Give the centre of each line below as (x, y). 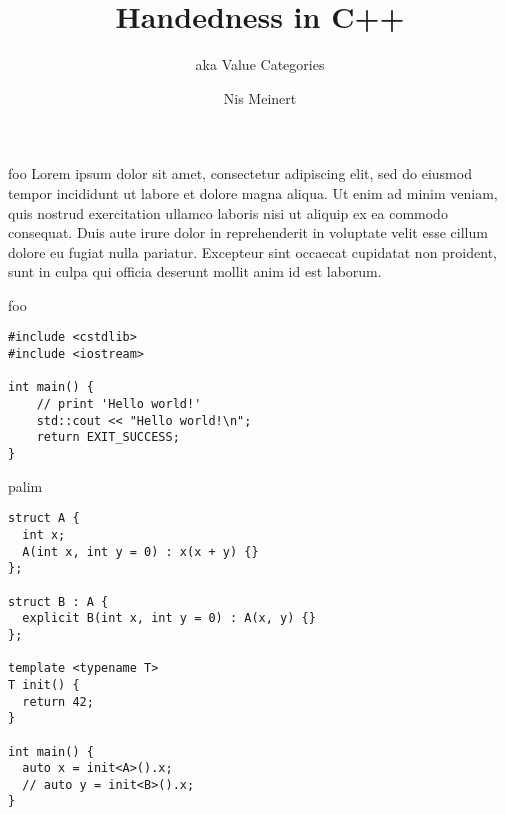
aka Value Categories (260, 64)
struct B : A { (58, 601)
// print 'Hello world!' (119, 404)
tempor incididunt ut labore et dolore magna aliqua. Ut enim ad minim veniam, (253, 192)
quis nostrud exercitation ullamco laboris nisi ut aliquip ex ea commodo (228, 212)
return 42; (58, 701)
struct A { (44, 518)
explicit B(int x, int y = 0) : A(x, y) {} (169, 618)
